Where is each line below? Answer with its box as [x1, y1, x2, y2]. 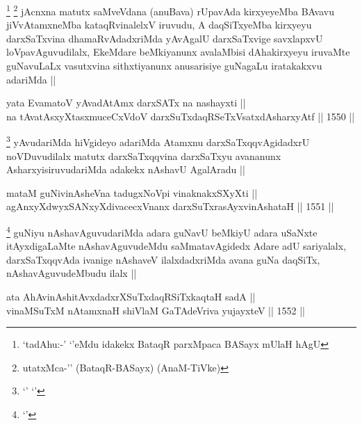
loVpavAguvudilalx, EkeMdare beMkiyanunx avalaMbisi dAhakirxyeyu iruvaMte [6, 45, 350, 59]
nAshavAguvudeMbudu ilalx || [6, 266, 137, 280]
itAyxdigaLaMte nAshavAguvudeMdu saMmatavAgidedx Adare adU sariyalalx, [6, 239, 347, 253]
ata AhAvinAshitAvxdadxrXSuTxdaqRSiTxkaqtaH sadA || [6, 289, 256, 304]
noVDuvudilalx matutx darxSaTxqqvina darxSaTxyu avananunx [6, 148, 281, 163]
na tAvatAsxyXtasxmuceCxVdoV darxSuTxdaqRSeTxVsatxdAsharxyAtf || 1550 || [6, 109, 355, 123]
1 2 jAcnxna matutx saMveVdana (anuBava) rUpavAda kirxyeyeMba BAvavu [6, 2, 334, 18]
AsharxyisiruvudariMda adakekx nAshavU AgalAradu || [6, 162, 245, 177]
